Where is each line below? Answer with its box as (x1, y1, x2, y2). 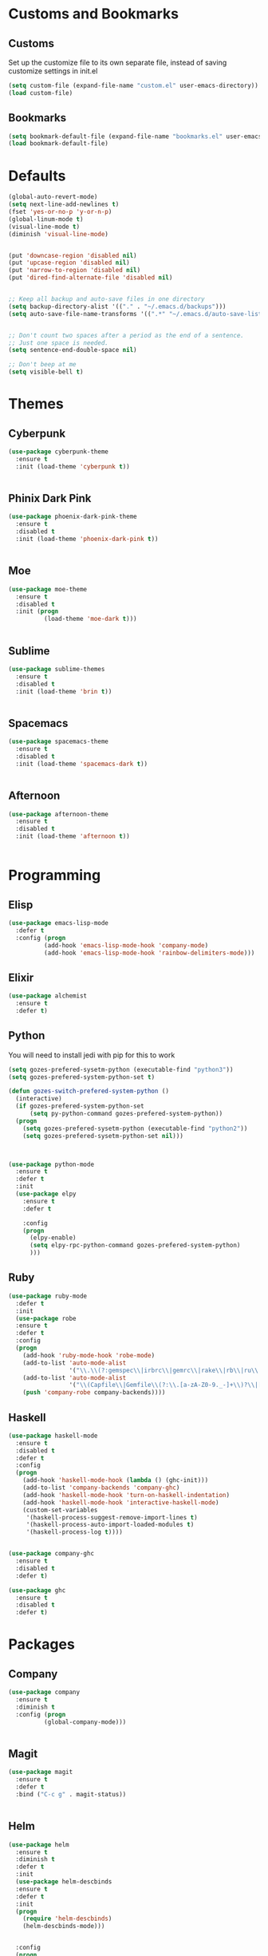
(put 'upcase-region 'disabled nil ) (8, 259, 130, 267)
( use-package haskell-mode (8, 1432, 98, 1440)
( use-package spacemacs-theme (8, 737, 109, 746)
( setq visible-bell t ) (8, 368, 84, 376)
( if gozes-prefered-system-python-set (15, 1102, 145, 1110)
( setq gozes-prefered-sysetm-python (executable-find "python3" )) (8, 1065, 234, 1073)
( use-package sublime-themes (8, 665, 105, 673)
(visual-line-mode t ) (8, 223, 81, 231)
